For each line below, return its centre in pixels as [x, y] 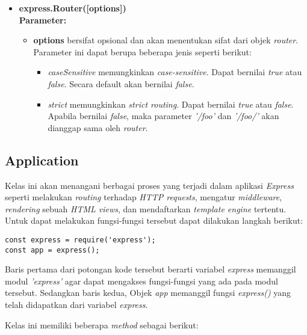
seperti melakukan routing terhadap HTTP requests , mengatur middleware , [144, 197]
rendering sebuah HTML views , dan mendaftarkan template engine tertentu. [146, 208]
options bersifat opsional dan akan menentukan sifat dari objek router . [166, 40]
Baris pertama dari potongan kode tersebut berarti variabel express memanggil [150, 269]
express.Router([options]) [73, 8]
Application [42, 160]
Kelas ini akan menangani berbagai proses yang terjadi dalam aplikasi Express [149, 185]
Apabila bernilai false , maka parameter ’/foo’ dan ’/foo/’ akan [163, 116]
